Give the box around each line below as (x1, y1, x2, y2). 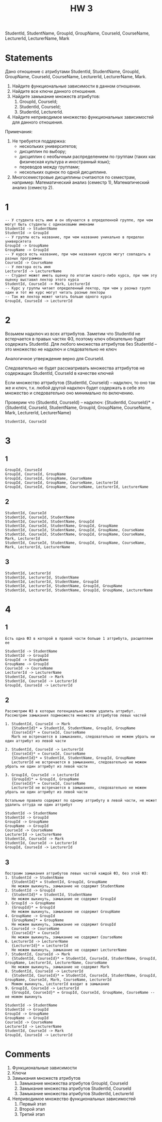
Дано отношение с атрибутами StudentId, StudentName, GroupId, (5, 69, 140, 74)
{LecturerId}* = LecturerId (11, 944, 68, 948)
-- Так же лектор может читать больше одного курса (5, 295, 112, 299)
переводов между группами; (19, 164, 80, 170)
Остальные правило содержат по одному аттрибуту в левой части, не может (5, 798, 158, 803)
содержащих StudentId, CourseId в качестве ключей (5, 370, 114, 376)
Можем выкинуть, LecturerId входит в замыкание (11, 982, 110, 987)
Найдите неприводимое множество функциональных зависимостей (12, 114, 154, 120)
